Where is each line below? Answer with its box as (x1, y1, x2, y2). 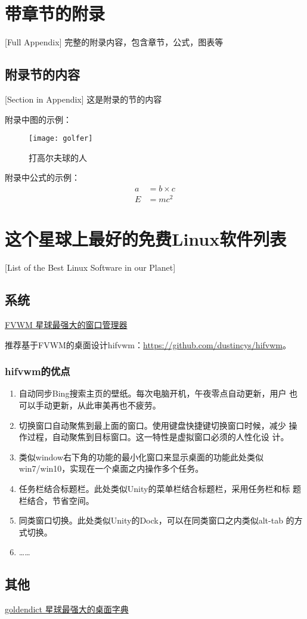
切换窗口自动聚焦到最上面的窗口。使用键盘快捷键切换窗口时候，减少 (18, 419, 286, 431)
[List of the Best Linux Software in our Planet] (5, 261, 176, 274)
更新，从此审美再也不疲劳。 (52, 399, 161, 411)
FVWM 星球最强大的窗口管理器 (5, 318, 128, 331)
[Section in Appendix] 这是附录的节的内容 (5, 92, 162, 105)
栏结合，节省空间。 (18, 494, 94, 506)
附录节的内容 (5, 65, 80, 83)
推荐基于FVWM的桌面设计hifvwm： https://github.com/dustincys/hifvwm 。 (5, 338, 291, 351)
